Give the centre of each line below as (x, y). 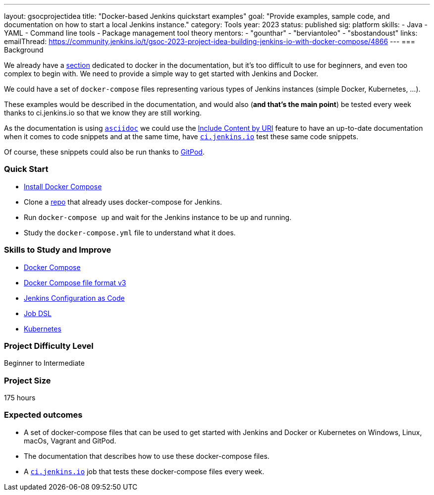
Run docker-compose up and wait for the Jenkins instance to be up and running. (158, 217)
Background (24, 50)
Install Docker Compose (63, 186)
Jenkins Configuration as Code (74, 298)
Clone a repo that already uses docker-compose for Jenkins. (123, 202)
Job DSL (38, 313)
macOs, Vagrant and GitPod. (70, 440)
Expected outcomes (43, 415)
